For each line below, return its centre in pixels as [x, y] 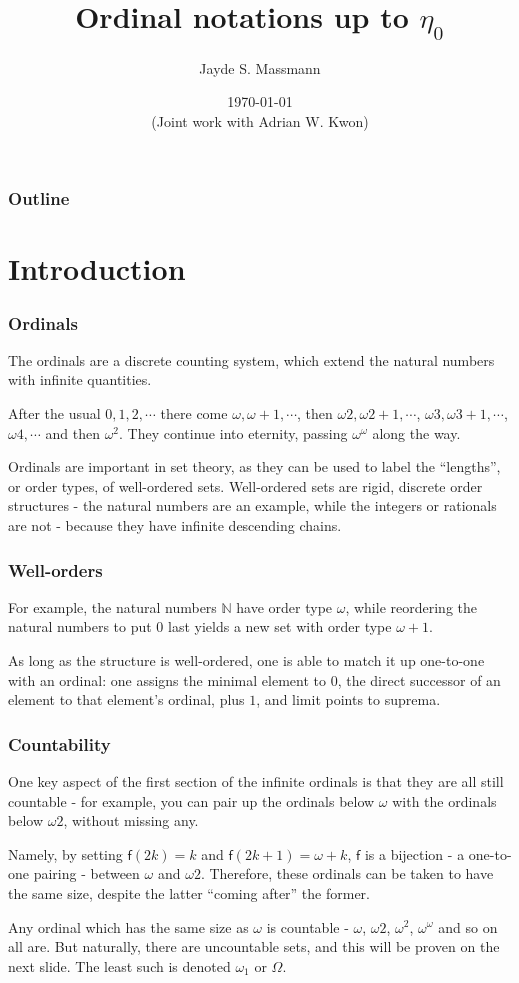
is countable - [307, 926]
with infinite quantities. [80, 379]
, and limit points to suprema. [348, 699]
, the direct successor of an [419, 679]
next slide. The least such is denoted [119, 965]
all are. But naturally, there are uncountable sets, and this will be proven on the [254, 946]
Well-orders [55, 569]
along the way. [416, 432]
